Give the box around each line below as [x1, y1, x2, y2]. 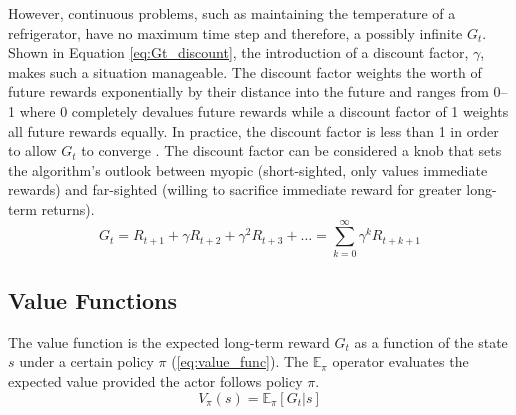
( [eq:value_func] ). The [171, 351, 309, 372]
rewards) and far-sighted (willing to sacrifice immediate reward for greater [8, 179, 462, 200]
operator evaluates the [332, 351, 469, 372]
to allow [8, 140, 57, 161]
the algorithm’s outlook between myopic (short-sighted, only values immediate [8, 159, 488, 180]
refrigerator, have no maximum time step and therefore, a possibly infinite [8, 22, 463, 43]
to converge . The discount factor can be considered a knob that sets [81, 140, 502, 161]
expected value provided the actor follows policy [8, 371, 303, 392]
